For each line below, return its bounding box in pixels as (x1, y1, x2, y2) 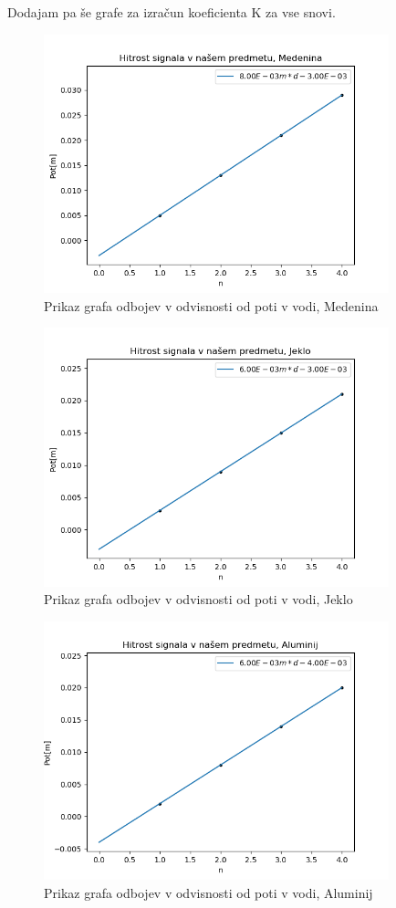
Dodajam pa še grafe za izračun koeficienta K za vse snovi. (7, 3, 336, 21)
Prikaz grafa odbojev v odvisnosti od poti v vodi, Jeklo (44, 590, 353, 609)
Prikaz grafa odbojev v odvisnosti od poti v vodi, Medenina (44, 296, 379, 315)
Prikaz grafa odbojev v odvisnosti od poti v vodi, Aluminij (44, 882, 373, 902)
